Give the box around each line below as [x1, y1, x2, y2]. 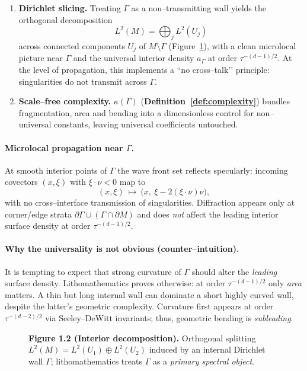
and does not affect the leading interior [137, 207, 279, 220]
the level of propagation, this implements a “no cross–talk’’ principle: [18, 63, 270, 76]
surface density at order [5, 219, 91, 232]
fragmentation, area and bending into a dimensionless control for [18, 106, 254, 119]
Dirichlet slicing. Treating [18, 2, 121, 14]
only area [268, 277, 302, 289]
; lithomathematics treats [50, 354, 142, 367]
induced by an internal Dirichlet [149, 343, 266, 356]
